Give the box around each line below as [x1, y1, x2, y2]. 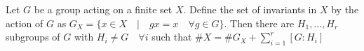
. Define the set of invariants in [183, 2, 317, 16]
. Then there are [224, 15, 295, 30]
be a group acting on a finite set [34, 2, 173, 16]
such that [151, 29, 192, 44]
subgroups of [6, 29, 60, 44]
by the [331, 2, 359, 16]
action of [6, 15, 43, 30]
